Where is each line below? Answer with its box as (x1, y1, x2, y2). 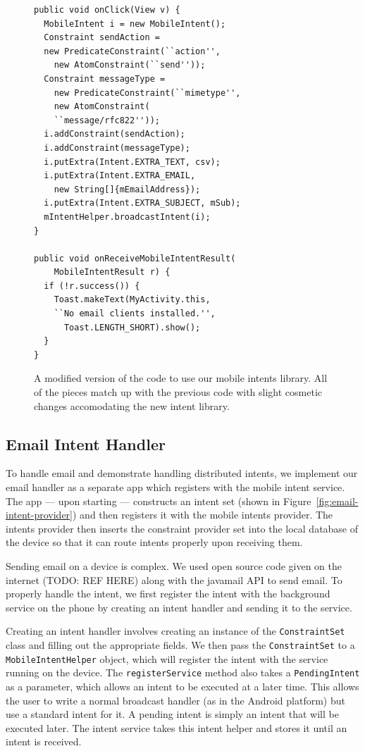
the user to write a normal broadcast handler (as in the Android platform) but (6, 693, 345, 707)
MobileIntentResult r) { (54, 267, 171, 278)
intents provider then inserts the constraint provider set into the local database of (6, 521, 359, 535)
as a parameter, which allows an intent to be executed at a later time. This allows (6, 678, 359, 693)
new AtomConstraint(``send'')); (54, 60, 206, 70)
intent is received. (6, 734, 82, 749)
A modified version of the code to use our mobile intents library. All (34, 371, 328, 385)
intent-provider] (6, 507, 73, 522)
